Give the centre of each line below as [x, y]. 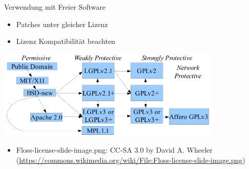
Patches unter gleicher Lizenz [62, 24]
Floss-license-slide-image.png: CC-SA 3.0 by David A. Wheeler [114, 150]
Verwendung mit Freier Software [55, 7]
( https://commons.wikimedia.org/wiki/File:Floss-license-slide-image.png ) [131, 160]
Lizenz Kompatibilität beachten [66, 41]
